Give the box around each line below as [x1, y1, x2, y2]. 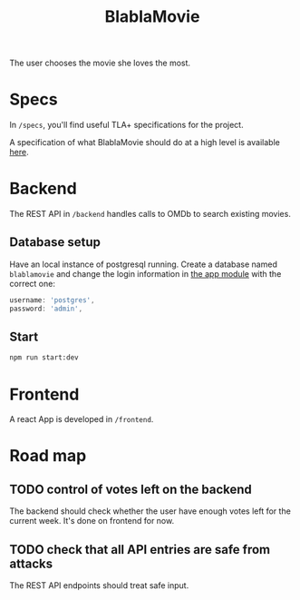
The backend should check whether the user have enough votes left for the [9, 506, 292, 516]
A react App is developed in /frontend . [9, 414, 154, 425]
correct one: [9, 278, 56, 289]
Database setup [9, 234, 102, 251]
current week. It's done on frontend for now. [9, 516, 175, 526]
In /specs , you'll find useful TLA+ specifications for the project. [9, 120, 244, 131]
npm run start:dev [9, 353, 79, 362]
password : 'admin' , [9, 304, 83, 313]
